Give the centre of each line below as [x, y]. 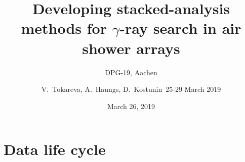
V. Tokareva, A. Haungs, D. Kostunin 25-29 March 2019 [131, 89]
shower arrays [131, 48]
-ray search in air [180, 28]
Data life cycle [55, 149]
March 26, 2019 [131, 106]
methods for [64, 28]
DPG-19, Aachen [131, 72]
